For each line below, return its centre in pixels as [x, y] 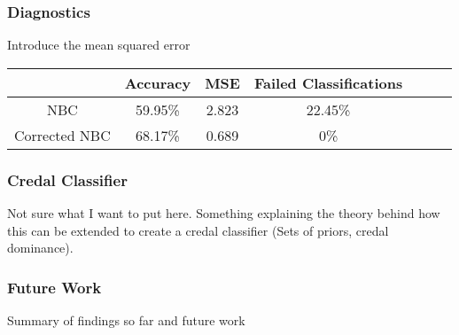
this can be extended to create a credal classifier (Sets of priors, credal [198, 230]
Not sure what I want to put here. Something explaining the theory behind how [224, 213]
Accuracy [158, 82]
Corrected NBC [62, 135]
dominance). [40, 248]
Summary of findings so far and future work [126, 320]
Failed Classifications [328, 82]
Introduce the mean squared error [99, 45]
